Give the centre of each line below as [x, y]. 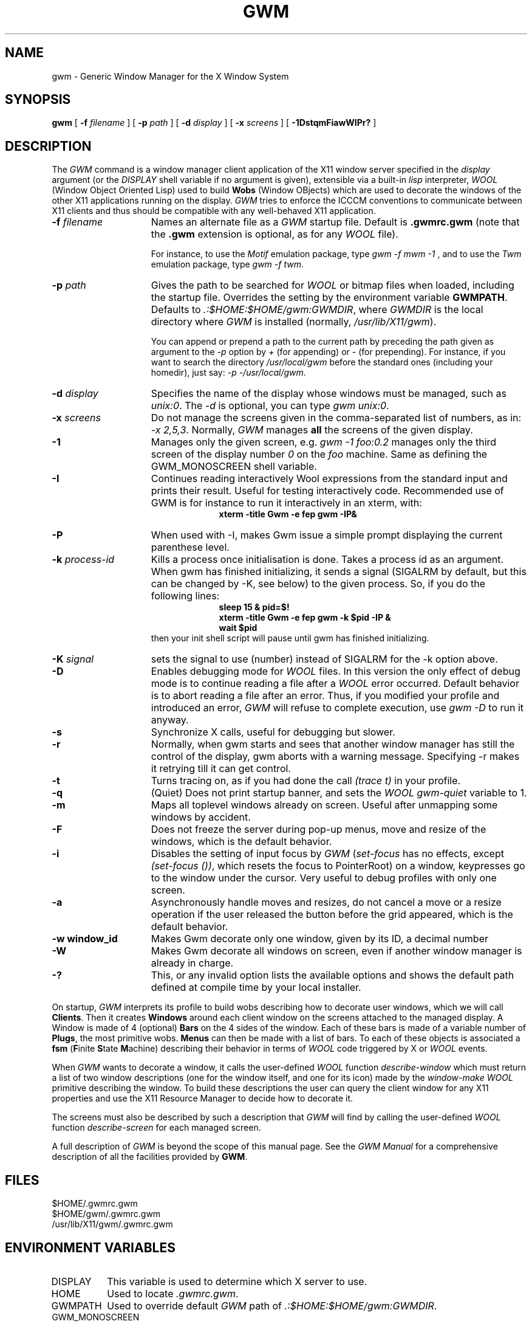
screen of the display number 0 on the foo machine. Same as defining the [319, 454]
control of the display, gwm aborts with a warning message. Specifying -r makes [335, 757]
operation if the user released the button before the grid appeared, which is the [332, 915]
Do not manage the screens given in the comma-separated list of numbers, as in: [336, 418]
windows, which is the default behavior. [241, 842]
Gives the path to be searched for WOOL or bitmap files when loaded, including [332, 285]
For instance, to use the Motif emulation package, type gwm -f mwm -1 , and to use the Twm [336, 254]
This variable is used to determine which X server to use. [237, 1281]
